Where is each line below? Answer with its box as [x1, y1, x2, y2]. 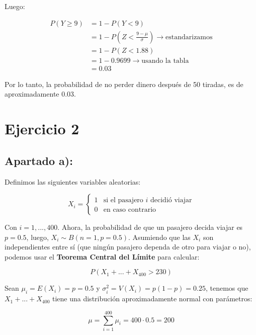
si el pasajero [103, 197, 143, 204]
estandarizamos [165, 33, 213, 41]
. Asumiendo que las [128, 231, 191, 242]
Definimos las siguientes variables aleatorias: [5, 176, 141, 187]
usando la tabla [141, 57, 189, 64]
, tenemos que [205, 283, 248, 293]
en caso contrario [103, 206, 156, 214]
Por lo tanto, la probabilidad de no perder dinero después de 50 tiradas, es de [5, 78, 243, 89]
